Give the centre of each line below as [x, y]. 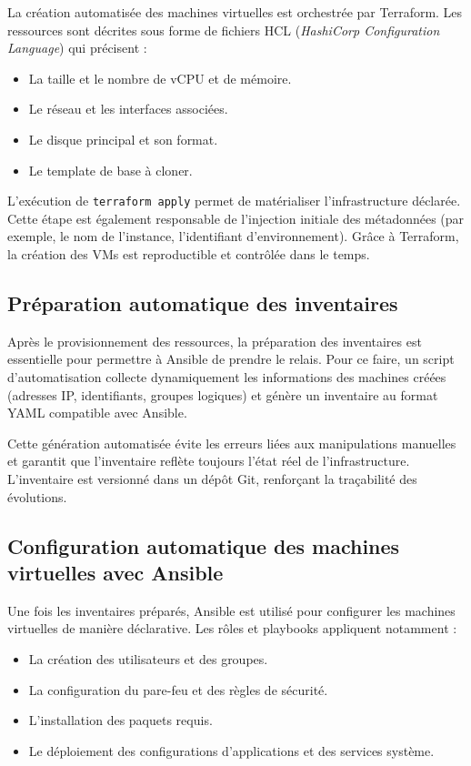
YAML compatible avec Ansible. [97, 413]
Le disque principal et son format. [123, 139]
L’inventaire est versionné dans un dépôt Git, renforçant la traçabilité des [212, 478]
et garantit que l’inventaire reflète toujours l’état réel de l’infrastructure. [209, 461]
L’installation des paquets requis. [120, 720]
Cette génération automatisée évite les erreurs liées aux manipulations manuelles [232, 443]
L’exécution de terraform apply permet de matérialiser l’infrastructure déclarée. [234, 201]
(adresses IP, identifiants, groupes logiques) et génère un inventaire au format [223, 394]
